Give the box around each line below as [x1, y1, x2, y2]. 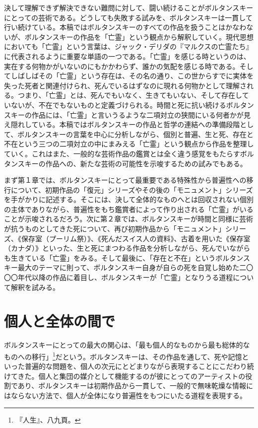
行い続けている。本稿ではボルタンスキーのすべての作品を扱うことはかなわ [4, 22, 247, 32]
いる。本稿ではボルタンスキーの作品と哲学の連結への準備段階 [38, 119, 240, 130]
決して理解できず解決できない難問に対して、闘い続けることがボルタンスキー [4, 2, 254, 12]
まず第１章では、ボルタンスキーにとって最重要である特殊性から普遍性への [4, 175, 247, 185]
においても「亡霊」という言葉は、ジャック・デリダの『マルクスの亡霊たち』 [4, 41, 253, 52]
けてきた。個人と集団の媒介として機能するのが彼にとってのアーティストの [4, 370, 246, 381]
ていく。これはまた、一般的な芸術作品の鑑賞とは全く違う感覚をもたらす [4, 148, 240, 158]
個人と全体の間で [4, 311, 116, 331]
